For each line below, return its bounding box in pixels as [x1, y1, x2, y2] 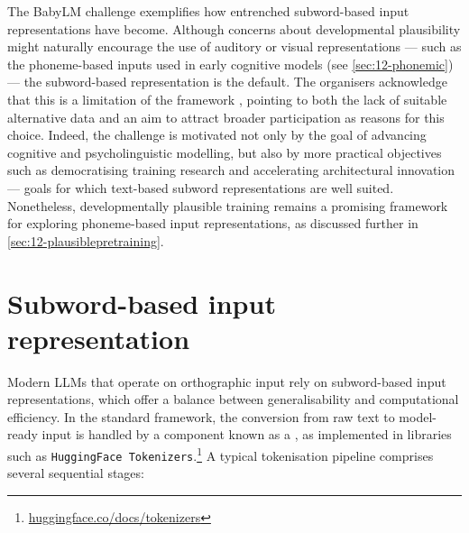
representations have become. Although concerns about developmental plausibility [7, 19, 461, 38]
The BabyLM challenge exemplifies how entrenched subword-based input [7, 2, 409, 20]
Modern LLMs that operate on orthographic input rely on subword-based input [7, 372, 446, 391]
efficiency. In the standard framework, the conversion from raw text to [7, 407, 395, 426]
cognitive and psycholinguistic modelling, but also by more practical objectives [7, 142, 442, 161]
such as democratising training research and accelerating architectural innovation [7, 161, 455, 179]
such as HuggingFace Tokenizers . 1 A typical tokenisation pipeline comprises [7, 444, 434, 464]
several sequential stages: [7, 464, 144, 482]
